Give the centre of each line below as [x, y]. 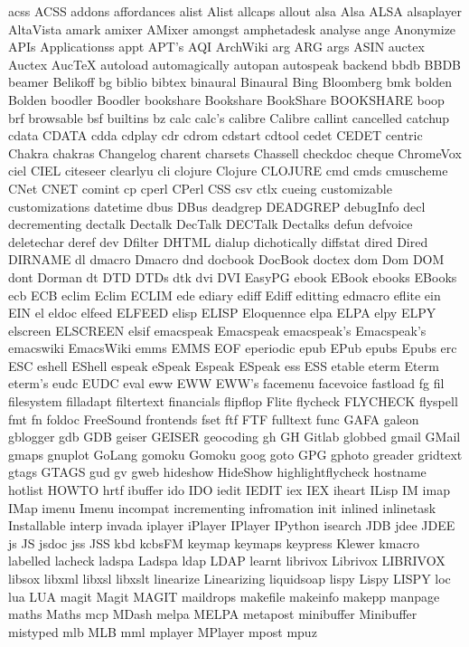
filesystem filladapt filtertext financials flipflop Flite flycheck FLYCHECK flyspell [233, 401]
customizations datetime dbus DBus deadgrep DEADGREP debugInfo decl [217, 206]
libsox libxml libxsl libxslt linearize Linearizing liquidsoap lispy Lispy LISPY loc [230, 578]
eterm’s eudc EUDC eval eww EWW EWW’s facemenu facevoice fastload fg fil [226, 383]
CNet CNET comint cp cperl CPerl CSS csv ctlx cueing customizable [200, 188]
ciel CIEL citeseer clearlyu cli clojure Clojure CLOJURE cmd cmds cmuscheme [228, 171]
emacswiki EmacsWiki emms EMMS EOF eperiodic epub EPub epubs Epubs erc [233, 348]
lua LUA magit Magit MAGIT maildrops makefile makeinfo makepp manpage [224, 596]
